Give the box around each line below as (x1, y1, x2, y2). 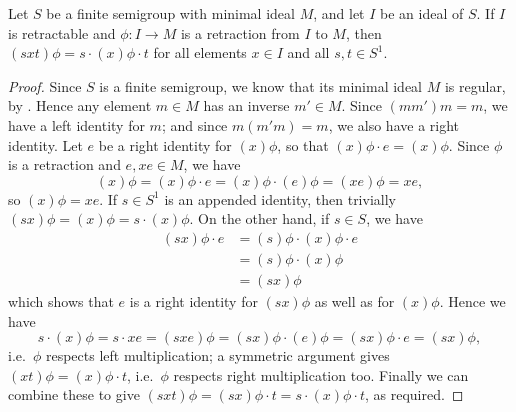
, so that (277, 134, 329, 155)
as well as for (314, 291, 395, 312)
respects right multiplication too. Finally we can (173, 364, 469, 385)
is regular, (444, 75, 506, 96)
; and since (161, 114, 228, 135)
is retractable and (8, 22, 116, 43)
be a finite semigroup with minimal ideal (46, 3, 295, 23)
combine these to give (8, 384, 140, 405)
